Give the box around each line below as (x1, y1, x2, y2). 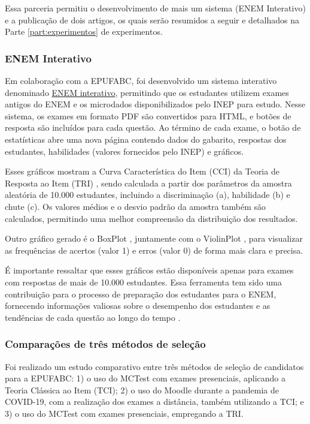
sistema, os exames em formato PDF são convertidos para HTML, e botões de (5, 109, 291, 122)
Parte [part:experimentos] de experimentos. (5, 25, 163, 38)
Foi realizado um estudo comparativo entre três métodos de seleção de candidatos (5, 360, 304, 372)
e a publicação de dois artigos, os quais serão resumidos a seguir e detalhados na (5, 13, 299, 26)
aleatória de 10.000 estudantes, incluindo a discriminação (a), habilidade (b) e (5, 188, 290, 201)
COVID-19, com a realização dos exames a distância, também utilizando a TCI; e (5, 395, 304, 408)
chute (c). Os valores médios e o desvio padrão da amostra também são (5, 200, 266, 212)
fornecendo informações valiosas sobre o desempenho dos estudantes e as (5, 299, 271, 312)
